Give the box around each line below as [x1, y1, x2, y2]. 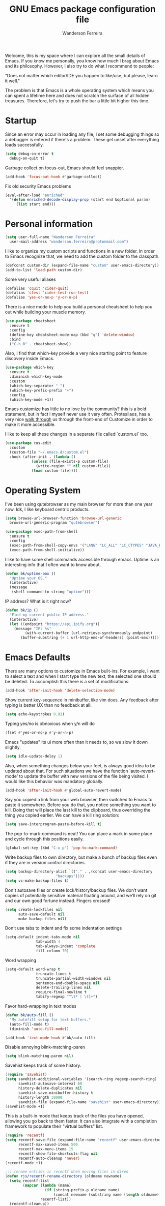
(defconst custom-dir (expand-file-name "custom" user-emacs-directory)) [5, 263, 160, 268]
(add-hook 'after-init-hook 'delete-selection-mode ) [5, 688, 115, 693]
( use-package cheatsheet [5, 319, 56, 324]
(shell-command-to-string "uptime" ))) [11, 589, 91, 595]
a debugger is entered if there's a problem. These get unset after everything [5, 136, 160, 142]
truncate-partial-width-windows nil [36, 976, 111, 981]
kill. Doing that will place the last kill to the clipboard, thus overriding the [5, 807, 151, 813]
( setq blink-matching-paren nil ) [5, 1054, 74, 1058]
